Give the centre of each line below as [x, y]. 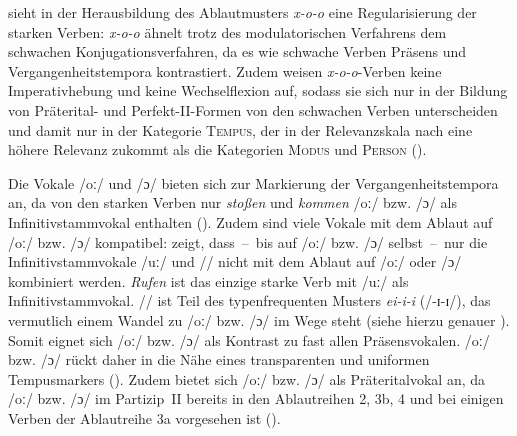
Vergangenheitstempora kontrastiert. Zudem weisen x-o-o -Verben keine [225, 70]
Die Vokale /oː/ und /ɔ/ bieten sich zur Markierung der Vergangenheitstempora [253, 182]
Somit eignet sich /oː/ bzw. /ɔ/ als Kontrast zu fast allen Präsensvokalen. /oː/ [249, 339]
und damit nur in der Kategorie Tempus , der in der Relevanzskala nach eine [240, 129]
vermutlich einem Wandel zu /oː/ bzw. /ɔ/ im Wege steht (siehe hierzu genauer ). [259, 319]
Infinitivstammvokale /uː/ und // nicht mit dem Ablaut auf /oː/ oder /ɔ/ [235, 261]
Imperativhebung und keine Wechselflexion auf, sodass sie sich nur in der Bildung [258, 90]
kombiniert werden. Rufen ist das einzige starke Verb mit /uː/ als [208, 280]
